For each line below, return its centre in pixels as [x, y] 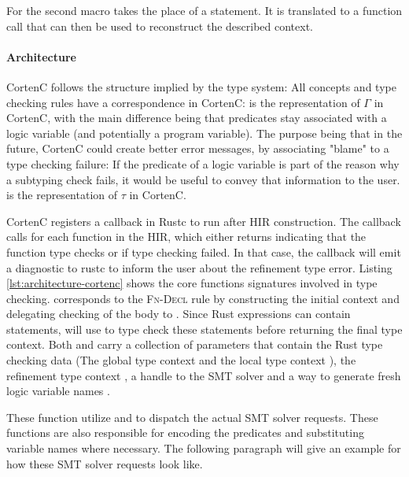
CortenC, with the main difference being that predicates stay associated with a [197, 118]
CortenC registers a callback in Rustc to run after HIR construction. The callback [204, 221]
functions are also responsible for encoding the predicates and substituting [185, 433]
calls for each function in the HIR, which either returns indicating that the [186, 237]
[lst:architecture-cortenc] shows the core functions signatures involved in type [192, 283]
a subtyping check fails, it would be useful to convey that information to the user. [203, 179]
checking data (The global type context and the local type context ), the [181, 360]
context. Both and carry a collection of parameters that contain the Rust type [195, 344]
